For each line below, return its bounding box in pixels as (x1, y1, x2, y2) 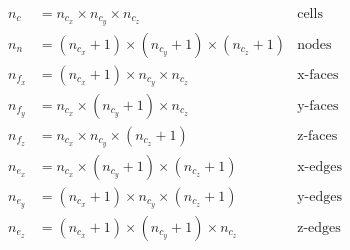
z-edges (297, 220, 341, 235)
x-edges (297, 159, 342, 174)
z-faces (297, 128, 338, 143)
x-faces (297, 67, 339, 82)
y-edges (297, 189, 342, 204)
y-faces (297, 98, 339, 113)
